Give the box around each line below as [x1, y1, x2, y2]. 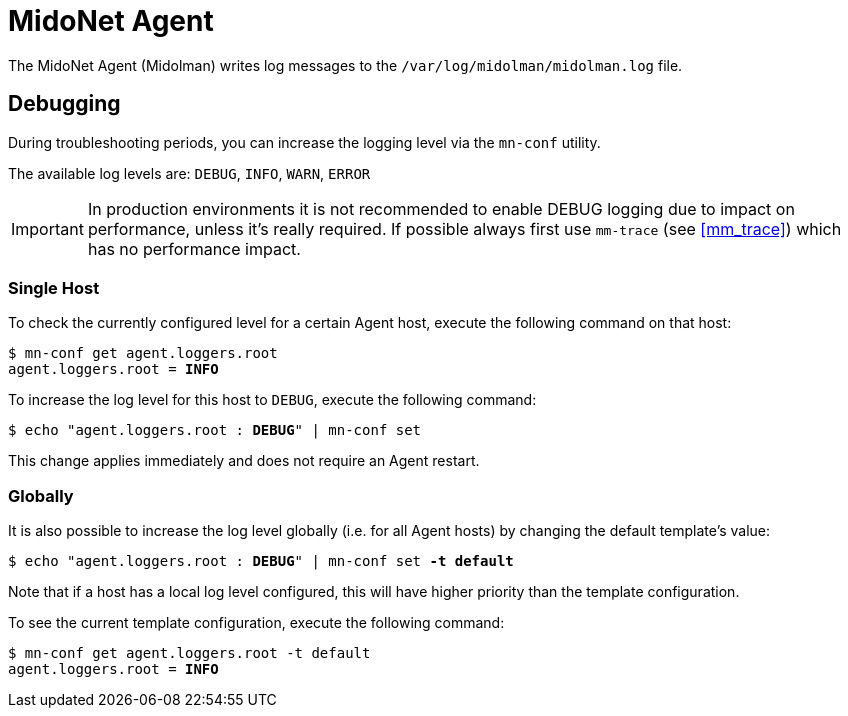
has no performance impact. [87, 238, 301, 259]
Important [11, 218, 84, 239]
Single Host [8, 277, 100, 298]
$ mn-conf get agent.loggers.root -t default [8, 645, 371, 662]
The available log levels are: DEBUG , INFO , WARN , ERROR [8, 164, 371, 182]
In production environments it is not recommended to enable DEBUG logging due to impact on [87, 198, 795, 219]
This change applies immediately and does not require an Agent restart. [8, 452, 480, 470]
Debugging [8, 91, 121, 117]
